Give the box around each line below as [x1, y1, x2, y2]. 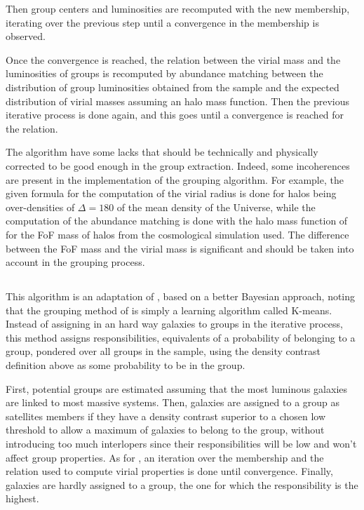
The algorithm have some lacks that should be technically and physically [6, 145, 318, 159]
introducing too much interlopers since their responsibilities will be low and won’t [6, 436, 357, 451]
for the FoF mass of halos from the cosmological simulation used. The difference [6, 227, 349, 241]
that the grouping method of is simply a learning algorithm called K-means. [6, 302, 332, 317]
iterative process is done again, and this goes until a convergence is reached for [6, 107, 344, 122]
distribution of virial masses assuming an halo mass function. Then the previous [6, 93, 350, 108]
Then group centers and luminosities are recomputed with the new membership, [6, 1, 350, 15]
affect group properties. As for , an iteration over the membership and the [6, 450, 324, 464]
